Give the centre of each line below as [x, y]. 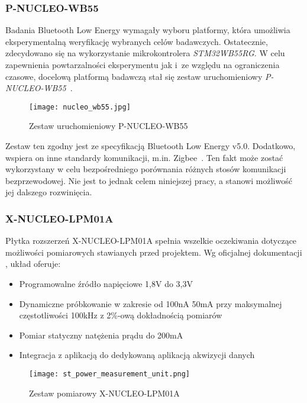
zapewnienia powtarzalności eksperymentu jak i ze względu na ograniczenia [143, 65]
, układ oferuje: [33, 264]
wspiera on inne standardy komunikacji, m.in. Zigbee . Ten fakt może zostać [144, 157]
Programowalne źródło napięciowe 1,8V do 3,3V [106, 283]
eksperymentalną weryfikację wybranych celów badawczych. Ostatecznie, [137, 41]
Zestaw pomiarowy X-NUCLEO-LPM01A [104, 393]
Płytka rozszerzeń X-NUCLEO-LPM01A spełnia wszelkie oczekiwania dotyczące [151, 241]
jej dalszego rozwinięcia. [49, 192]
